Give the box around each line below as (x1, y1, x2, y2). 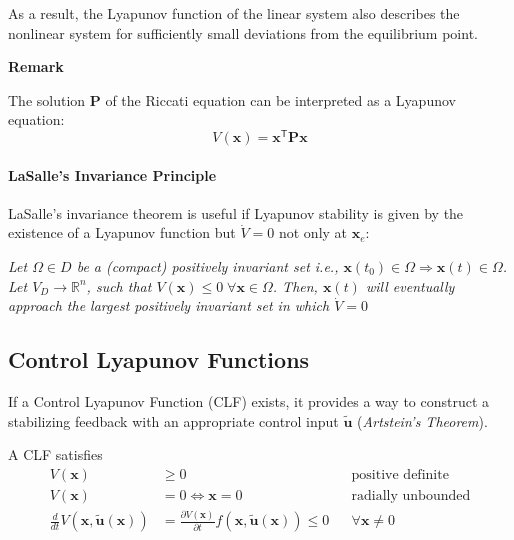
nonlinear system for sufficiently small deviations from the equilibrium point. (8, 22, 478, 43)
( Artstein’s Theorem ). (357, 410, 488, 431)
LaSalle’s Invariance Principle (8, 164, 217, 185)
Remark (8, 56, 64, 77)
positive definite (351, 467, 449, 482)
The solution (8, 89, 86, 110)
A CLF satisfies (8, 444, 103, 465)
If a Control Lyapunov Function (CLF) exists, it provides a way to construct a (8, 391, 490, 412)
